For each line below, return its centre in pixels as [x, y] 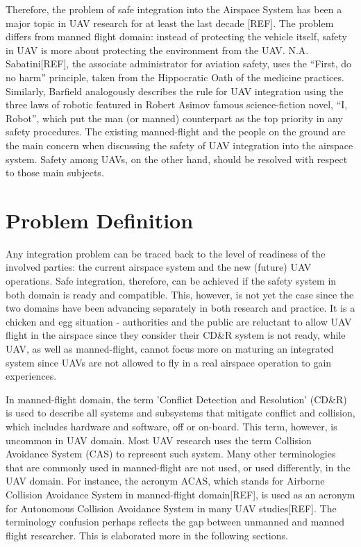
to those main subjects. [55, 172]
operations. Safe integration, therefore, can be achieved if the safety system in [171, 281]
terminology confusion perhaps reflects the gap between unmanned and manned [175, 522]
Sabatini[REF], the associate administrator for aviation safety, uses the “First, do [179, 64]
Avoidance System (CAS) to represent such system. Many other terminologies [171, 454]
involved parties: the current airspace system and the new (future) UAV [159, 267]
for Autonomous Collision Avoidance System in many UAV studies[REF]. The [171, 508]
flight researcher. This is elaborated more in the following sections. [147, 535]
